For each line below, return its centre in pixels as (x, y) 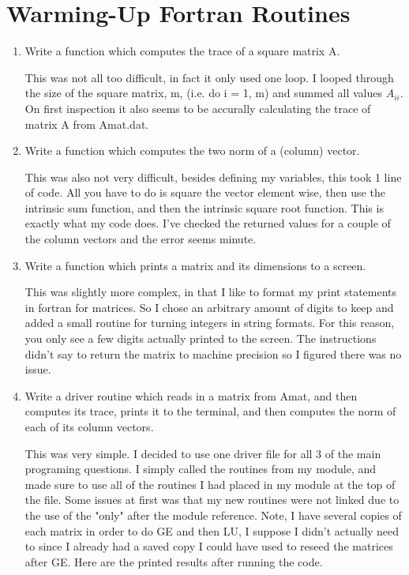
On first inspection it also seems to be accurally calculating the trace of (198, 108)
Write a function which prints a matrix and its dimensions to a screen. (195, 265)
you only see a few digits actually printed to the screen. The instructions (201, 338)
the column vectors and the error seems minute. (141, 239)
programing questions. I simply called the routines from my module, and (201, 469)
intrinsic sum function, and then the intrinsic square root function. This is (204, 207)
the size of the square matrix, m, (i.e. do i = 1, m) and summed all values (204, 93)
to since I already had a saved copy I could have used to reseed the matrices (209, 546)
